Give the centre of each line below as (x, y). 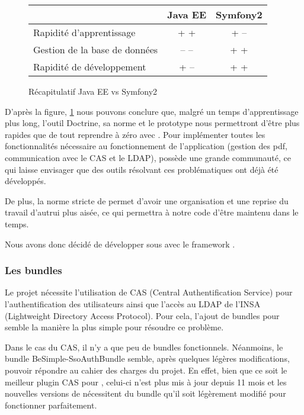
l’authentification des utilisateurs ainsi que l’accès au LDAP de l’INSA (133, 303)
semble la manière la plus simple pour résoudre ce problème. (114, 327)
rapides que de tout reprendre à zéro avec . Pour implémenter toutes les (135, 134)
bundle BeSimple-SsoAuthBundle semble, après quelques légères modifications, (147, 358)
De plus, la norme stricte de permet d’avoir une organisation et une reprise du (147, 200)
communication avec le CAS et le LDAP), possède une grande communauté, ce (148, 157)
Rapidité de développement (90, 67)
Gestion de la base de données (96, 49)
